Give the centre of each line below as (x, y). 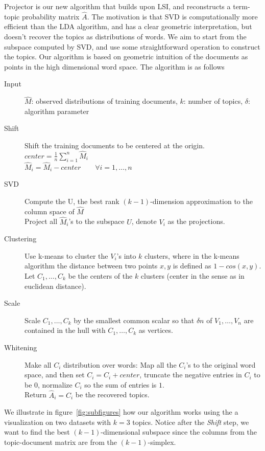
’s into (126, 255)
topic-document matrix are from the (61, 442)
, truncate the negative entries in (191, 375)
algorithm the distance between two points (91, 266)
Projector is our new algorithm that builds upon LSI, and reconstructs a (117, 6)
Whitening (21, 347)
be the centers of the (100, 275)
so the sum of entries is (121, 384)
